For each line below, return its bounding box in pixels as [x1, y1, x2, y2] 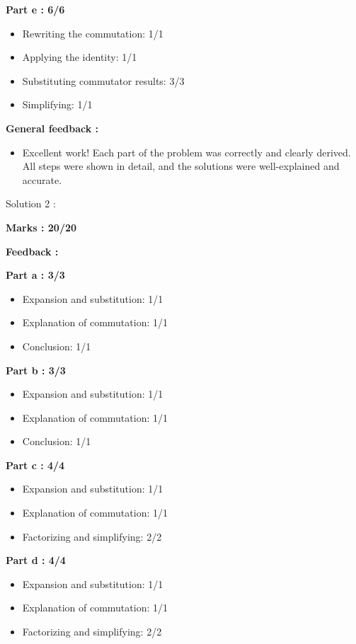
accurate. [22, 172, 62, 187]
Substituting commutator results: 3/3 [22, 73, 185, 88]
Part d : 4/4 [6, 553, 66, 568]
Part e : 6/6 [6, 2, 65, 16]
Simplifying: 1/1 [22, 97, 93, 112]
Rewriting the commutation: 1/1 [22, 25, 163, 40]
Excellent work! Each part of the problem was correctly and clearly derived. [22, 144, 351, 159]
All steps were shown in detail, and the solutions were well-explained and [22, 159, 340, 173]
